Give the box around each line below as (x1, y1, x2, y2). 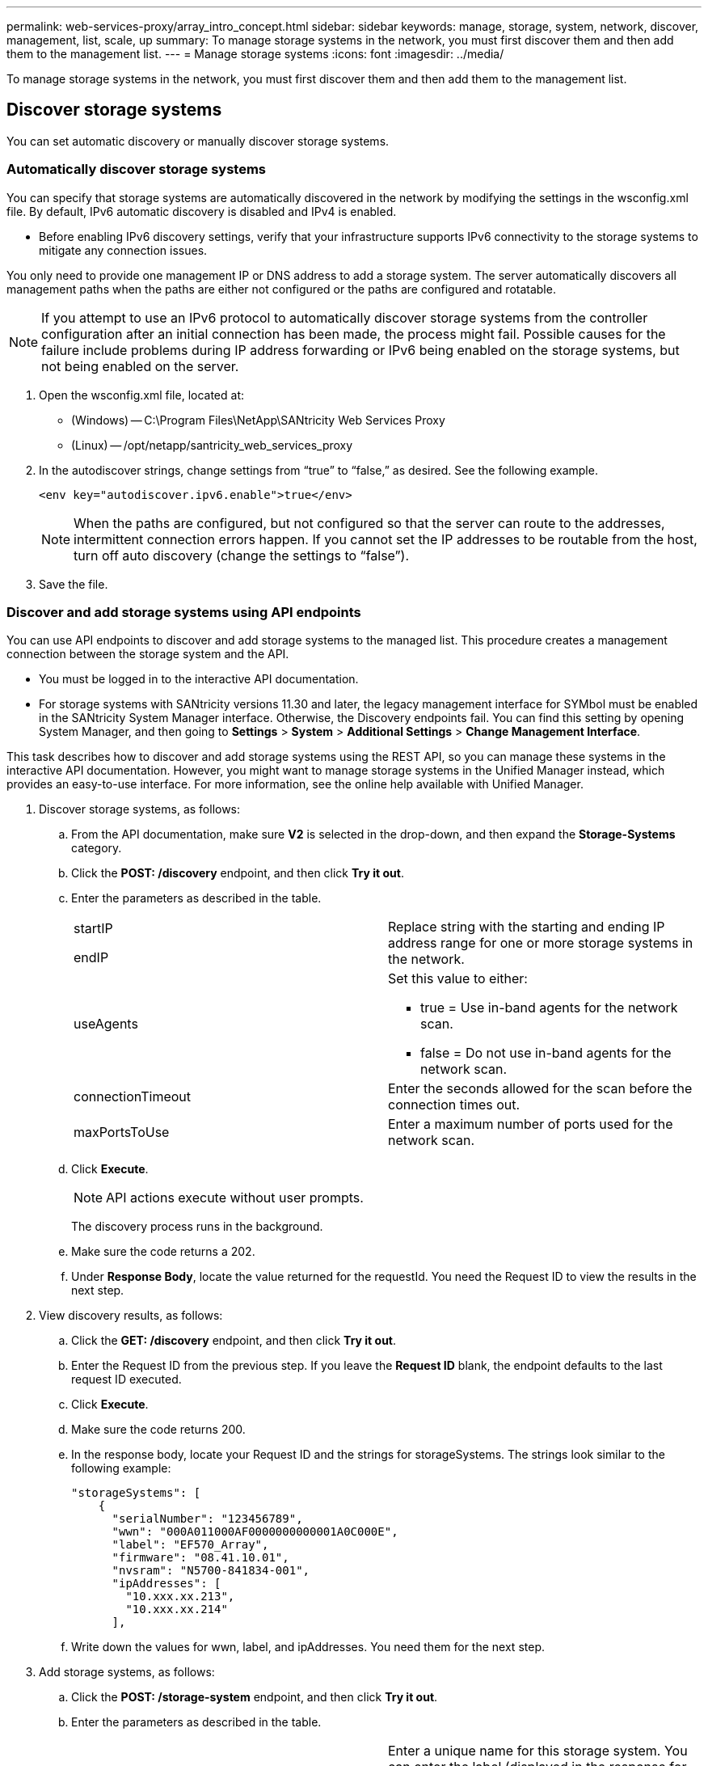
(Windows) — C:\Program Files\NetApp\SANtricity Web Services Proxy (71, 412, 445, 427)
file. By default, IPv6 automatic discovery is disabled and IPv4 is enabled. (6, 204, 397, 218)
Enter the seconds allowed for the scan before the (388, 1080, 693, 1097)
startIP (74, 920, 113, 937)
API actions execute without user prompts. (106, 1189, 364, 1206)
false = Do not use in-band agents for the (420, 1045, 672, 1062)
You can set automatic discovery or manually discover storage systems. (6, 133, 390, 148)
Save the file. (39, 577, 108, 591)
